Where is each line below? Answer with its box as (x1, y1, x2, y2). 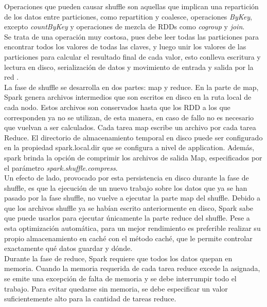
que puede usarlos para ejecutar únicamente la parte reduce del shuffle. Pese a (4, 212, 250, 223)
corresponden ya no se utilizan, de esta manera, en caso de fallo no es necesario (4, 112, 254, 122)
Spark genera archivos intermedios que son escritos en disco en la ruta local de (4, 92, 252, 102)
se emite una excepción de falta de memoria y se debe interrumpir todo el (4, 273, 237, 284)
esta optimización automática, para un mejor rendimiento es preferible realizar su (4, 223, 261, 233)
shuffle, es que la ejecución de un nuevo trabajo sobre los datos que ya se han (4, 182, 247, 193)
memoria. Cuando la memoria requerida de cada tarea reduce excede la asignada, (4, 263, 260, 274)
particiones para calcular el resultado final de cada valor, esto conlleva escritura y (4, 51, 261, 62)
